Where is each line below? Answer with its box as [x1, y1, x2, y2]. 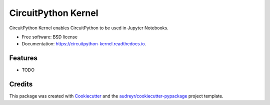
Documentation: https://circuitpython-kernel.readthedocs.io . [21, 41, 146, 47]
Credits [9, 80, 33, 89]
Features [9, 54, 37, 62]
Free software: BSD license [21, 34, 77, 40]
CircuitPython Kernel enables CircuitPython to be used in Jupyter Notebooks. [9, 25, 168, 31]
